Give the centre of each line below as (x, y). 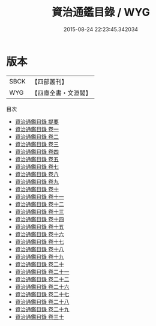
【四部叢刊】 (49, 82)
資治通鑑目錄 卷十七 (39, 241)
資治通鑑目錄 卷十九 (39, 256)
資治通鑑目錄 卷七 (37, 166)
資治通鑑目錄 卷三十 (39, 316)
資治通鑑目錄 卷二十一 (42, 271)
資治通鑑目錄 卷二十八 (42, 301)
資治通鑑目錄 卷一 (37, 129)
